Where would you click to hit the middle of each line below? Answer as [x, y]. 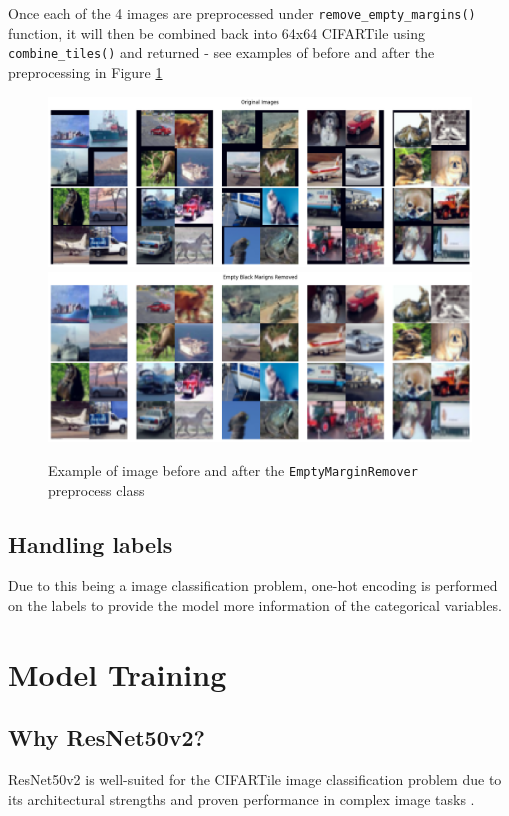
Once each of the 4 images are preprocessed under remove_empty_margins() [242, 13]
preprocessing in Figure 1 [85, 71]
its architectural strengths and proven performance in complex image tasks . [241, 798]
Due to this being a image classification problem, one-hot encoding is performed [253, 585]
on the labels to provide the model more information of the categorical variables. [255, 604]
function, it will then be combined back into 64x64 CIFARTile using [216, 32]
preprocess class [96, 489]
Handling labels [90, 543]
